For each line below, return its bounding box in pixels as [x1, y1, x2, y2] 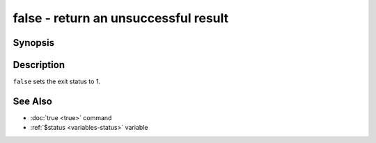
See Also [13, 95, 52, 107]
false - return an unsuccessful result [13, 10, 229, 26]
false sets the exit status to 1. [13, 77, 101, 86]
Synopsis [13, 37, 55, 49]
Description [13, 59, 65, 71]
